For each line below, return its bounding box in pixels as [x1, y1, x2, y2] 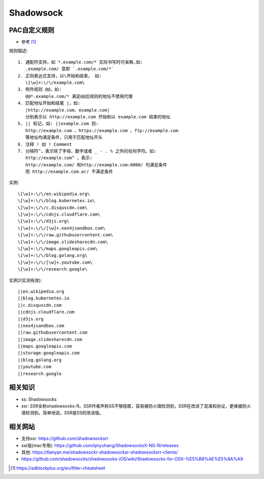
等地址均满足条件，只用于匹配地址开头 [25, 135, 103, 140]
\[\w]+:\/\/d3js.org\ [18, 218, 69, 224]
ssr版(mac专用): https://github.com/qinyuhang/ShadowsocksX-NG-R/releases [21, 442, 179, 448]
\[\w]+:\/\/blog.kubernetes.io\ [18, 198, 95, 204]
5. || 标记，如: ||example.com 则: [18, 121, 99, 127]
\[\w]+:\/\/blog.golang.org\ [18, 252, 88, 258]
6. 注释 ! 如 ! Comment [18, 141, 72, 147]
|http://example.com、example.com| [25, 107, 110, 113]
